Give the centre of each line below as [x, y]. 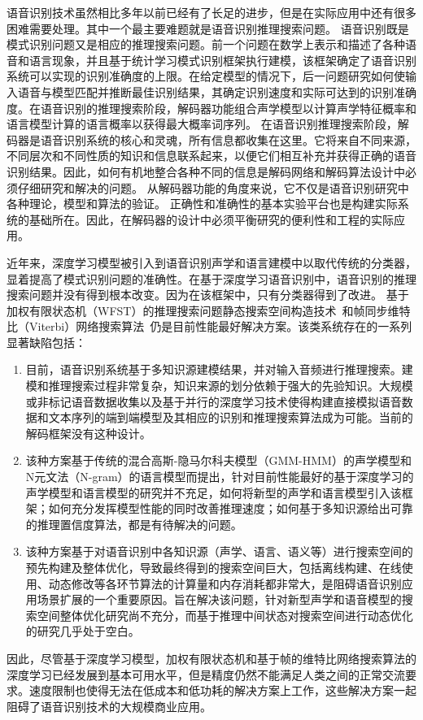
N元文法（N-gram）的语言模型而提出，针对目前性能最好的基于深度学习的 [220, 477]
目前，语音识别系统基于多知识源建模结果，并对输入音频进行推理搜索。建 [219, 369]
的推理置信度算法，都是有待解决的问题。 [134, 524]
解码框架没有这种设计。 [88, 433]
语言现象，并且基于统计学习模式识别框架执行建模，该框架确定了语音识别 [222, 60]
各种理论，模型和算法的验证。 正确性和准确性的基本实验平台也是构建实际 [202, 204]
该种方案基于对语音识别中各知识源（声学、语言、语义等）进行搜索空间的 [219, 551]
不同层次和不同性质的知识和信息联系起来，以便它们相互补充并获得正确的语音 [211, 156]
